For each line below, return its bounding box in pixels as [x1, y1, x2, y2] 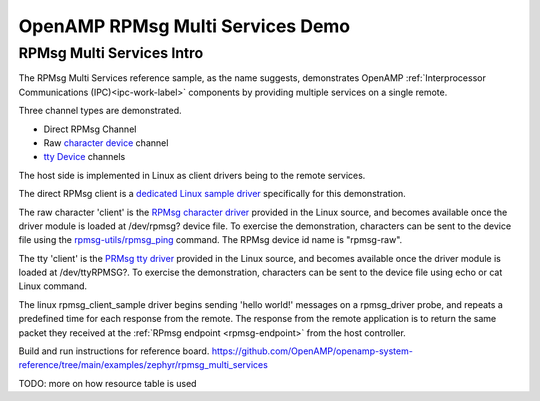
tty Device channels [43, 151, 126, 163]
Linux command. [18, 280, 88, 292]
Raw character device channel [43, 136, 169, 149]
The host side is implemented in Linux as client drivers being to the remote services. [18, 169, 366, 181]
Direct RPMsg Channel [43, 123, 137, 135]
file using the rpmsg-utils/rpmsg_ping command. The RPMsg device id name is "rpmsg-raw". [18, 234, 403, 246]
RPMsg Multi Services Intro [18, 44, 204, 62]
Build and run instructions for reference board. [18, 345, 210, 357]
